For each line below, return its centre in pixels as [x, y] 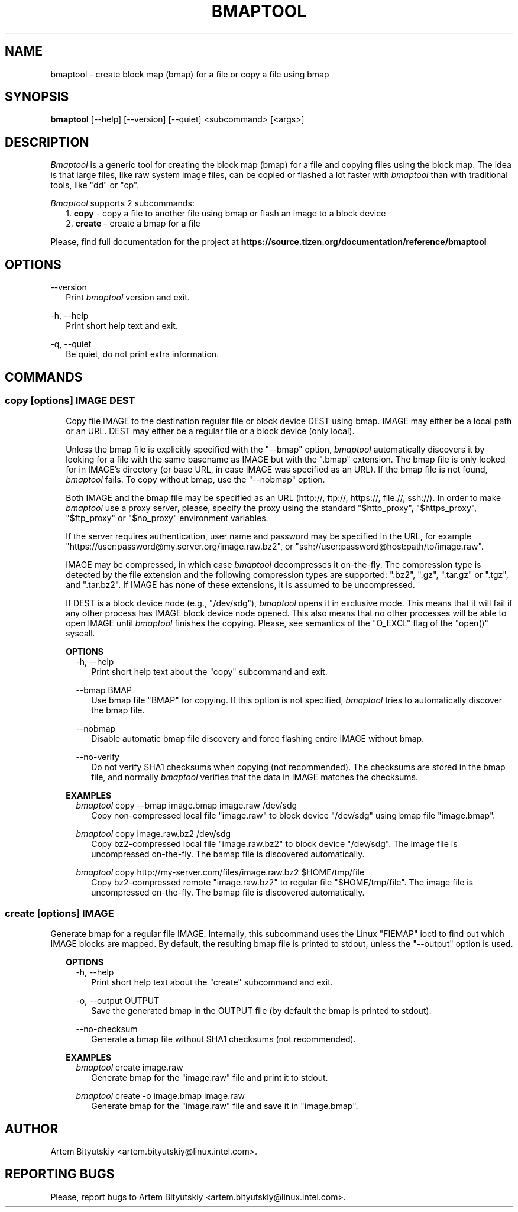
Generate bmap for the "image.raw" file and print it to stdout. [210, 1078]
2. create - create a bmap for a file [133, 224]
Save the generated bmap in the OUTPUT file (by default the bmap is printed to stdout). [261, 1011]
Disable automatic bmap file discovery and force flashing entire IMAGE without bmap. [258, 739]
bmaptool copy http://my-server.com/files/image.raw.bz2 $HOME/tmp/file [220, 872]
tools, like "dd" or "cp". [95, 185]
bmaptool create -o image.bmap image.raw [160, 1096]
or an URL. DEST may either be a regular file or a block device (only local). [210, 431]
